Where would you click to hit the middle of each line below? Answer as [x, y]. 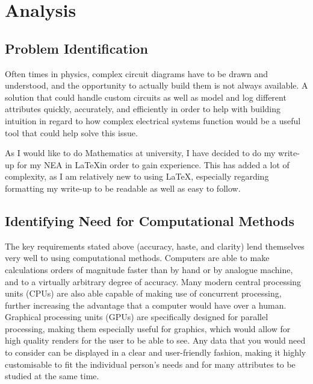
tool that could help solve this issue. [71, 132]
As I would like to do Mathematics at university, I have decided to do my [140, 153]
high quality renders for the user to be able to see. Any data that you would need [155, 340]
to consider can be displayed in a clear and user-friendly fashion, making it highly [156, 352]
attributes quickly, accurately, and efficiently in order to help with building [143, 109]
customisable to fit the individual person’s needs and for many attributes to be [150, 364]
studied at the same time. [52, 376]
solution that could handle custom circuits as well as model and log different [146, 97]
